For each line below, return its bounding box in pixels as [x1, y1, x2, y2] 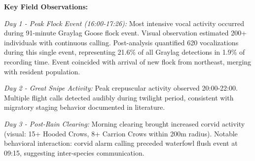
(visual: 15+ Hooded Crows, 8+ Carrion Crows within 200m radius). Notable [4, 128, 238, 138]
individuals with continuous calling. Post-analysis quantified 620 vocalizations [4, 37, 239, 47]
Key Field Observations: [4, 1, 88, 11]
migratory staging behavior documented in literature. [4, 102, 165, 112]
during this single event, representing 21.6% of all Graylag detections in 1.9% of [4, 47, 245, 57]
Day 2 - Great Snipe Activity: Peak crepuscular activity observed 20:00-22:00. [4, 83, 238, 93]
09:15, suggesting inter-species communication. [4, 147, 145, 158]
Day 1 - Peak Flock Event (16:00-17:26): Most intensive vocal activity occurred [4, 18, 244, 28]
